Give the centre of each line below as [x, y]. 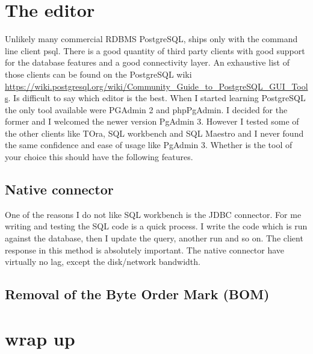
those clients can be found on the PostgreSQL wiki [98, 74]
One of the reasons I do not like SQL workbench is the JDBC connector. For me [153, 214]
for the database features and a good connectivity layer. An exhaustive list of [147, 62]
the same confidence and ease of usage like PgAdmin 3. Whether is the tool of [149, 145]
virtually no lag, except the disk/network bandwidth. [103, 262]
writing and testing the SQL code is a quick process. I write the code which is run [156, 226]
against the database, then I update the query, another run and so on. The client [154, 238]
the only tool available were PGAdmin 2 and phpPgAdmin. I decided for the [146, 109]
